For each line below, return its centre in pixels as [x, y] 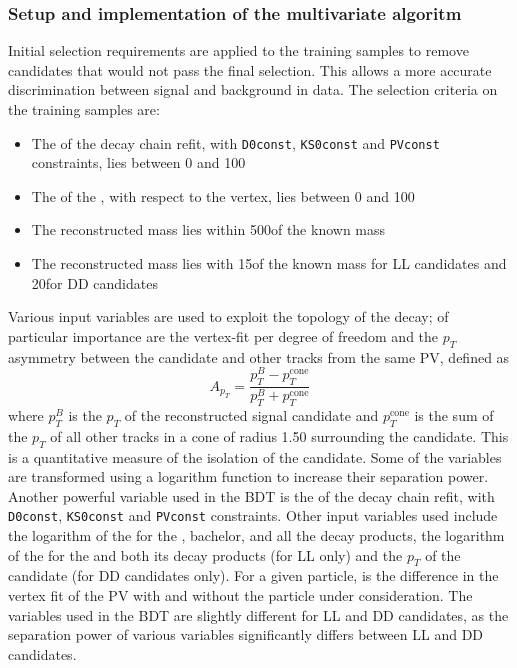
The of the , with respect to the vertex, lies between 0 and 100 [223, 195]
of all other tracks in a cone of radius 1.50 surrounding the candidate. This [279, 435]
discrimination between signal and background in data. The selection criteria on [253, 89]
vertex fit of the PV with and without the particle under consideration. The [240, 594]
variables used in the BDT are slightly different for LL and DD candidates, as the [258, 614]
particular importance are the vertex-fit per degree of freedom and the [223, 335]
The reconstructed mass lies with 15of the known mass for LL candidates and [269, 263]
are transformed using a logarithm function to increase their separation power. [248, 476]
